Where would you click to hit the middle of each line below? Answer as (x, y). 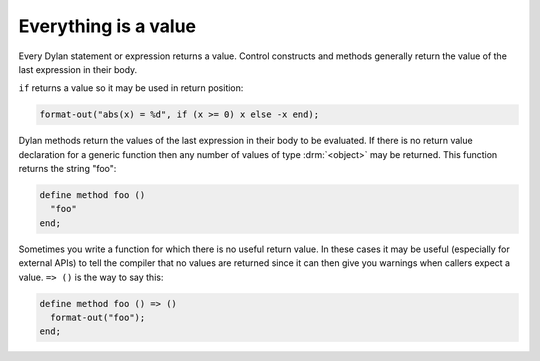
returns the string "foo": (67, 169)
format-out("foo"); (98, 317)
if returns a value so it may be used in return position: (131, 88)
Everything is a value (107, 26)
